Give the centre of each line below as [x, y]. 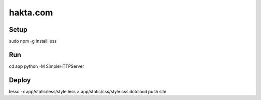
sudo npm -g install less [33, 41]
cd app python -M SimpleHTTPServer [47, 66]
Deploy [20, 80]
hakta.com [31, 12]
